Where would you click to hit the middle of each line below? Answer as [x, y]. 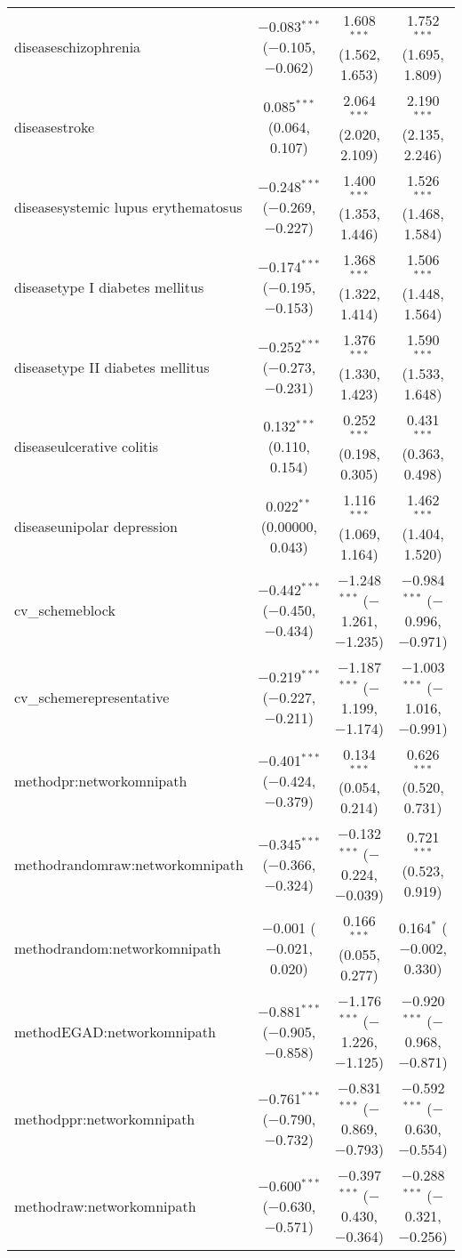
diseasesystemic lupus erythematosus [128, 206]
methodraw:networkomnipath [105, 1206]
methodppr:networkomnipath [105, 1118]
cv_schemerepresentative [92, 698]
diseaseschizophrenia [78, 47]
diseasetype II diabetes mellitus [112, 367]
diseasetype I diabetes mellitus [109, 286]
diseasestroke [55, 127]
